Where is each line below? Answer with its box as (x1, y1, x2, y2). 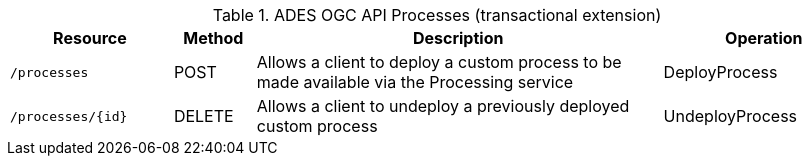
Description (412, 28, 504, 48)
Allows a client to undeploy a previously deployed (256, 96, 630, 116)
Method (183, 28, 244, 48)
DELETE (173, 106, 234, 126)
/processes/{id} (10, 108, 128, 124)
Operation (725, 28, 803, 48)
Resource (53, 28, 127, 48)
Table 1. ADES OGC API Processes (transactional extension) (212, 5, 662, 25)
